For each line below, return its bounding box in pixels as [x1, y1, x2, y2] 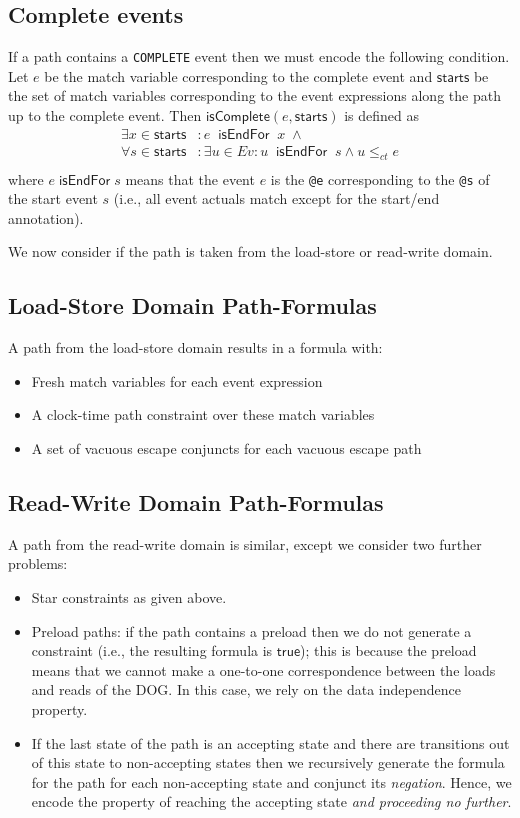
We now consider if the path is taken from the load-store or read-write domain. [8, 241, 493, 262]
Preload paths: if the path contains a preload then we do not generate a [31, 620, 472, 641]
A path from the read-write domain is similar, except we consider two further [8, 533, 482, 554]
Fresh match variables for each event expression [31, 370, 323, 391]
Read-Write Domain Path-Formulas [8, 486, 384, 517]
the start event [8, 188, 98, 209]
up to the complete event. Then [8, 105, 202, 126]
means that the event [125, 168, 255, 189]
